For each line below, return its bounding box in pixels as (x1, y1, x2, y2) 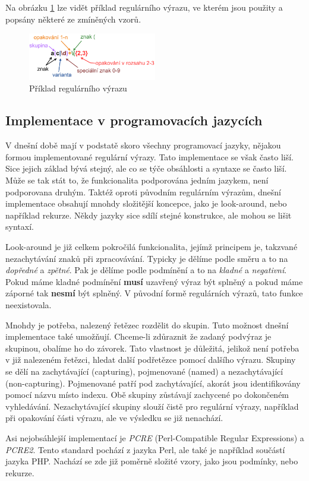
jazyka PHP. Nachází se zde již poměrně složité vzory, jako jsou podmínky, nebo (5, 455, 298, 467)
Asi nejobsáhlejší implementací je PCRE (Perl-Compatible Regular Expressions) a (5, 431, 304, 444)
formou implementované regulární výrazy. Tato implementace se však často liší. (5, 150, 294, 163)
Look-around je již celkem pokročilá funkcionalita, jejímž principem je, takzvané (5, 240, 298, 252)
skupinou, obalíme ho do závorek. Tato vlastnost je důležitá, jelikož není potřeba (5, 341, 299, 354)
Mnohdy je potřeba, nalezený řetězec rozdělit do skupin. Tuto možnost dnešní (5, 318, 289, 331)
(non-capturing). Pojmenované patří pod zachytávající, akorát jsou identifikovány (5, 376, 301, 389)
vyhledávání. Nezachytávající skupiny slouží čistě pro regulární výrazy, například (5, 400, 299, 412)
